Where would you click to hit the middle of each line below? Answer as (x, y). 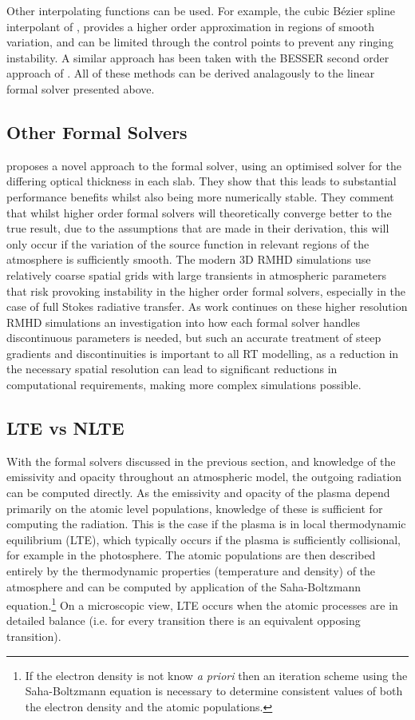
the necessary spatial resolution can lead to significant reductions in (172, 369)
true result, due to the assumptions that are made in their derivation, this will (198, 228)
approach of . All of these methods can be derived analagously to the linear (191, 73)
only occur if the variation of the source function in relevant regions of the (188, 243)
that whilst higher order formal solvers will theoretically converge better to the (199, 212)
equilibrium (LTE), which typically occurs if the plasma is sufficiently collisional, (204, 539)
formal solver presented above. (81, 88)
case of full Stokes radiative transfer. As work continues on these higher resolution (207, 306)
